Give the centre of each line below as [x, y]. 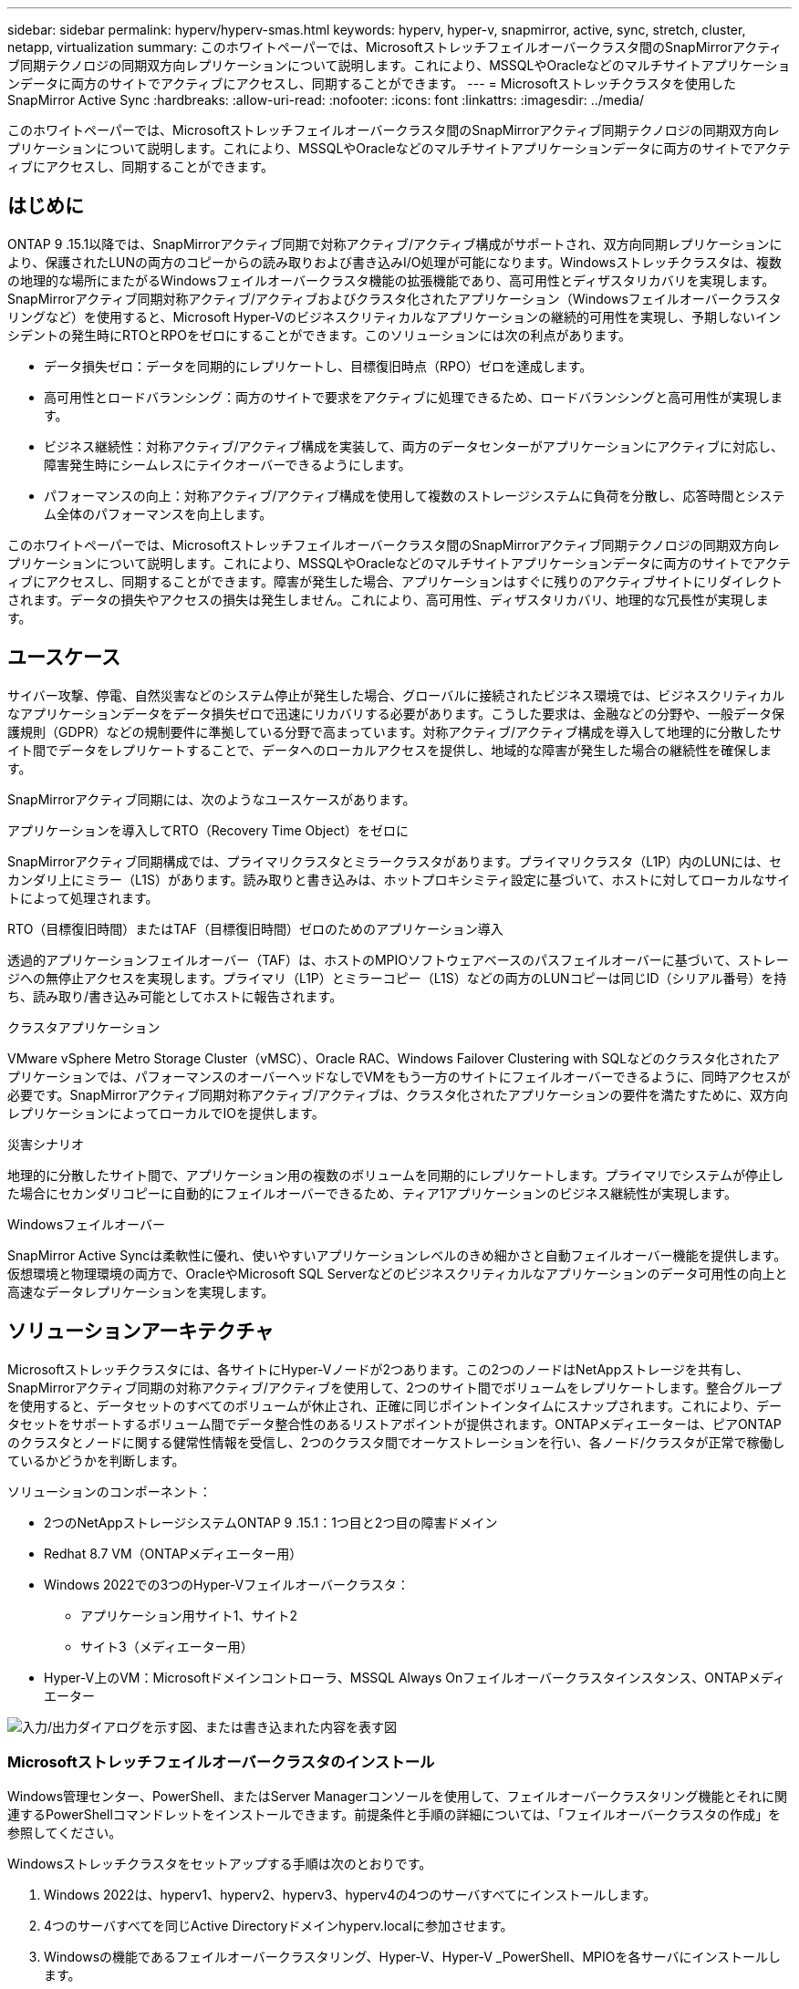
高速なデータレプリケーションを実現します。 [141, 1291]
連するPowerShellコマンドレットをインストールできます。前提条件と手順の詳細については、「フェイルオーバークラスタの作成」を [394, 1815]
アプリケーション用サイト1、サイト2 [189, 1615]
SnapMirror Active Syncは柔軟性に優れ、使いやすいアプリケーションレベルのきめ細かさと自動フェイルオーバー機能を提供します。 [397, 1255]
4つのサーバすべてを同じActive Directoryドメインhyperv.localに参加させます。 [279, 1926]
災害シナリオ [46, 1144]
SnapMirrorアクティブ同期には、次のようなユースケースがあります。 [212, 799]
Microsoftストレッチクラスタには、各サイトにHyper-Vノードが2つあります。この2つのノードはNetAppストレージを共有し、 [378, 1369]
